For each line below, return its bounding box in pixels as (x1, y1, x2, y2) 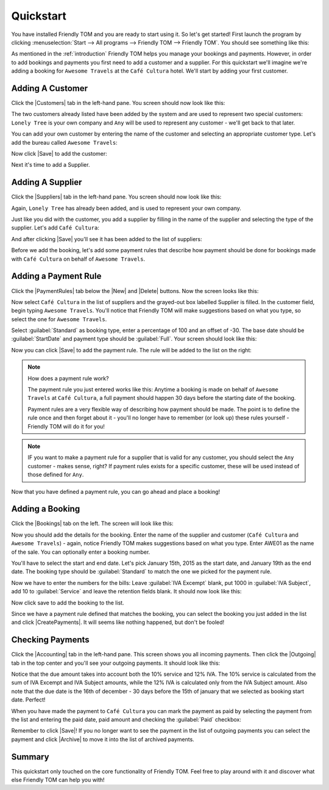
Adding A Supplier (11, 177, 82, 187)
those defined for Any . (27, 471, 84, 479)
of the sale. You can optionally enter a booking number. (11, 548, 150, 556)
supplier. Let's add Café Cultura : (11, 224, 100, 231)
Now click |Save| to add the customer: (11, 150, 108, 157)
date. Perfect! (11, 696, 46, 703)
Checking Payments (11, 635, 90, 645)
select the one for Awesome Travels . (11, 315, 107, 323)
